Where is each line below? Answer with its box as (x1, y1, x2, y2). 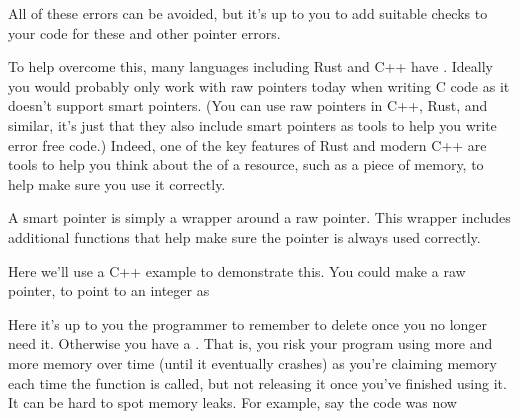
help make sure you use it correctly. (8, 173, 226, 194)
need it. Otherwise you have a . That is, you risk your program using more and (8, 333, 493, 354)
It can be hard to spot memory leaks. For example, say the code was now (8, 392, 457, 413)
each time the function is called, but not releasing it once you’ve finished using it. (8, 372, 507, 393)
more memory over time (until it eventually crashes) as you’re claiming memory (8, 352, 497, 373)
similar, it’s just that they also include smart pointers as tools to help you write (8, 114, 497, 135)
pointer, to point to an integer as (8, 280, 210, 301)
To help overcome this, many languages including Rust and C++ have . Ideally (8, 56, 494, 77)
